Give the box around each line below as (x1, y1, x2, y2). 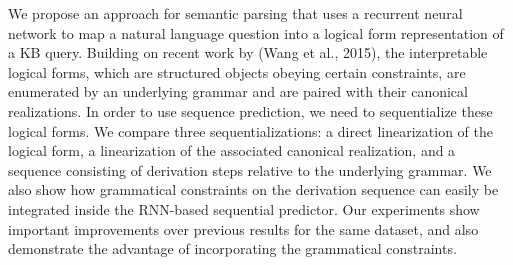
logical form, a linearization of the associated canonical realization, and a (8, 140, 456, 161)
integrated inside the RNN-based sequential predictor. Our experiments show (8, 198, 480, 219)
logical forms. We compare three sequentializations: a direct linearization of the (8, 120, 493, 141)
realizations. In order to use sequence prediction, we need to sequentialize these (8, 100, 493, 121)
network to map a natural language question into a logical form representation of (8, 22, 504, 43)
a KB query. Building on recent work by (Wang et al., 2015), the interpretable (8, 42, 488, 63)
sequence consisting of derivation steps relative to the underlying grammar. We (8, 159, 492, 180)
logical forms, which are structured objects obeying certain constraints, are (8, 61, 466, 82)
